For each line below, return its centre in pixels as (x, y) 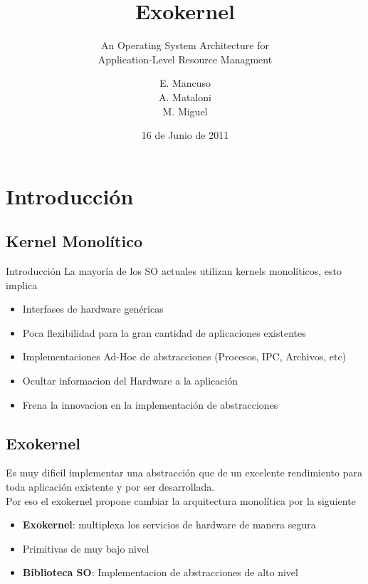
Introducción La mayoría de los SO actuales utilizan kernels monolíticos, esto (174, 271)
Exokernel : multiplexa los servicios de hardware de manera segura (169, 525)
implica (22, 285)
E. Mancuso (185, 83)
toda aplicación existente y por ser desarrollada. (110, 487)
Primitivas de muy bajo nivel (86, 548)
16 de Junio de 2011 (185, 135)
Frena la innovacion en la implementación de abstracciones (150, 404)
